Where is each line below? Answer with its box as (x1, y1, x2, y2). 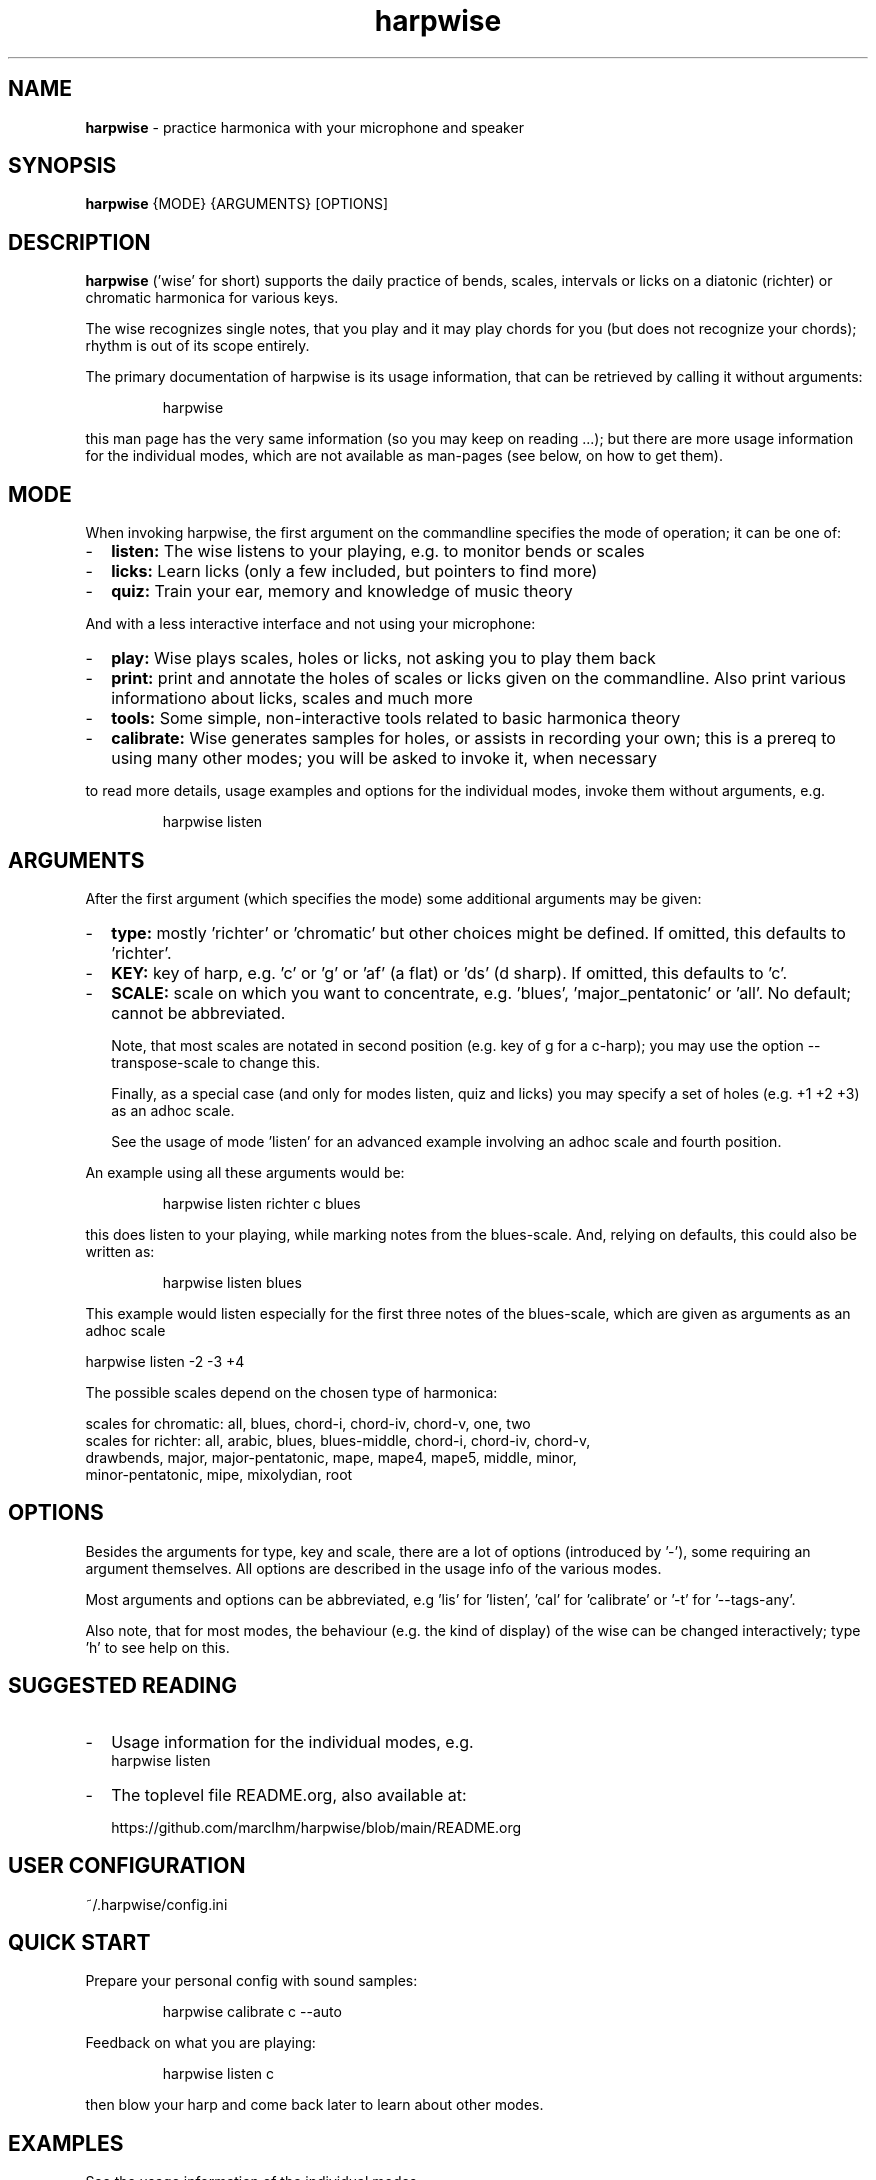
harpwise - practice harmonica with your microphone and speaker (85, 118, 524, 136)
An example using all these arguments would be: (85, 1163, 405, 1181)
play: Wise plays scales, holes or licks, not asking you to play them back (111, 648, 656, 669)
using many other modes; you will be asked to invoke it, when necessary (111, 748, 657, 769)
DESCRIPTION (8, 229, 151, 255)
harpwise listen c (162, 2065, 275, 2083)
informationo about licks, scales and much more (111, 688, 473, 709)
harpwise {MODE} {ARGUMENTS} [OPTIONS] (85, 195, 389, 213)
